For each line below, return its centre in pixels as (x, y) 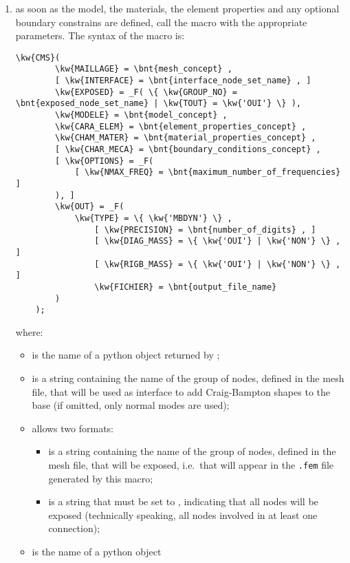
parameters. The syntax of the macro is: (100, 35)
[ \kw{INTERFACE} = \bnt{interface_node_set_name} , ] (183, 81)
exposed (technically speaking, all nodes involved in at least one (183, 514)
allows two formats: (73, 428)
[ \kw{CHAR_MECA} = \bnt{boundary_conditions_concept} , (188, 150)
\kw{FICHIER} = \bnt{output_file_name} (186, 287)
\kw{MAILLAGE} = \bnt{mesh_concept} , (144, 69)
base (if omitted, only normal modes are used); (131, 405)
